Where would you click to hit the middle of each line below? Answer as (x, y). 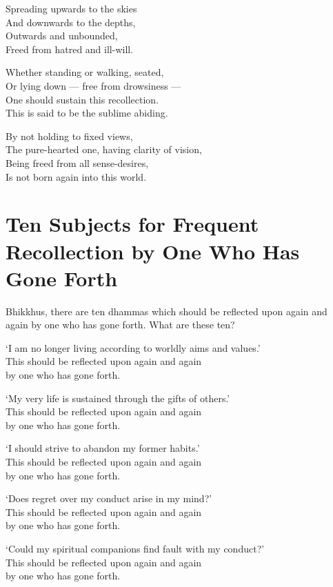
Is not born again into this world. (76, 176)
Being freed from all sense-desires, (77, 162)
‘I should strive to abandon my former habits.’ (103, 448)
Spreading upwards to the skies (71, 8)
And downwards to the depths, (71, 22)
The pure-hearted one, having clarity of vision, (104, 149)
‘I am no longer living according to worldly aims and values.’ (133, 347)
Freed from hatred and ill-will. (70, 49)
